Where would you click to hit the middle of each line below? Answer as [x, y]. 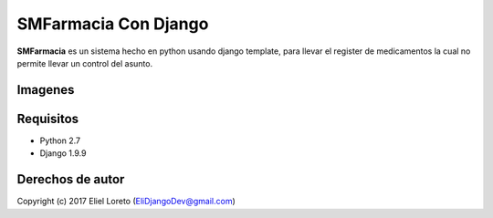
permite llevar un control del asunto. [85, 63]
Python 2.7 [60, 140]
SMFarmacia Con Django [113, 24]
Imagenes [46, 90]
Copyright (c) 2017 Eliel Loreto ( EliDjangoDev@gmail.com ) [126, 202]
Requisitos [48, 119]
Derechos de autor [71, 179]
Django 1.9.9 [63, 153]
